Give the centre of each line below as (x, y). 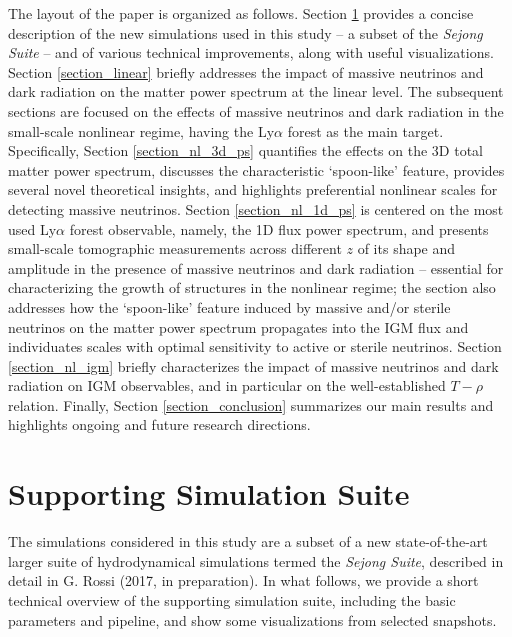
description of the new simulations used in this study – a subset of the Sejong (245, 32)
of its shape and (406, 248)
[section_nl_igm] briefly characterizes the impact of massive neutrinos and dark (253, 365)
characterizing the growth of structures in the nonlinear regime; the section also (252, 287)
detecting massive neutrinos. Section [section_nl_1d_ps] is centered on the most (256, 208)
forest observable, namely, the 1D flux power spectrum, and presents (279, 228)
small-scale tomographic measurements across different (175, 248)
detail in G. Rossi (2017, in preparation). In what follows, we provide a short (243, 580)
